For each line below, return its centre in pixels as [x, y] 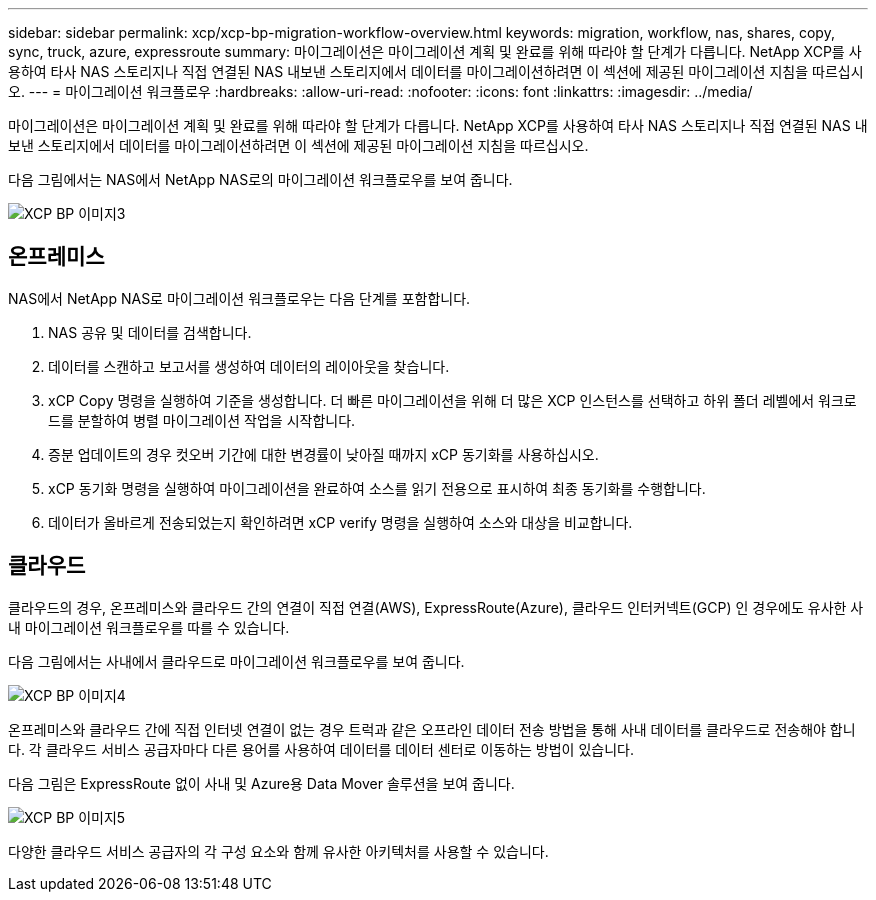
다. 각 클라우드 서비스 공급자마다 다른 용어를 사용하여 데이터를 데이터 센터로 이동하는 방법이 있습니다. [321, 749]
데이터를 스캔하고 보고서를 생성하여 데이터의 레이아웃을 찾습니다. [249, 366]
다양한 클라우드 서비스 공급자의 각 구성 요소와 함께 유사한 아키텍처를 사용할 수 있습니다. [278, 851]
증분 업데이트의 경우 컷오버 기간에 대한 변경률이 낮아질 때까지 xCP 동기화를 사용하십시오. [323, 454]
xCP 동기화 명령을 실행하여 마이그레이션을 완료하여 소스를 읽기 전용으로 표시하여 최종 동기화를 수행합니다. [377, 488]
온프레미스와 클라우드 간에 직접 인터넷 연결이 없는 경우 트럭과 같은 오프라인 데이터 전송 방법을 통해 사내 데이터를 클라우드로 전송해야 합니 [432, 729]
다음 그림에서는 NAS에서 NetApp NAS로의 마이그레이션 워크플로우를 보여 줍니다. [260, 179]
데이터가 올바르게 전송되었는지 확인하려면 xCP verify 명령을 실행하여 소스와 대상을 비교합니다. [340, 522]
